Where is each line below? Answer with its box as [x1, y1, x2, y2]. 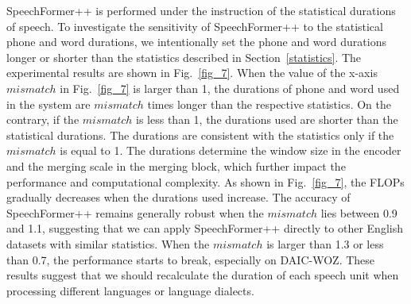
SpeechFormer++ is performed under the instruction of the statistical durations [6, 2, 396, 18]
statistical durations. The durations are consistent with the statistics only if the [6, 126, 394, 143]
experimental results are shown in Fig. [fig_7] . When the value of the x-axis [6, 64, 378, 81]
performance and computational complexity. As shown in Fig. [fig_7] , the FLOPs [6, 173, 405, 190]
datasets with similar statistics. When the [6, 235, 210, 252]
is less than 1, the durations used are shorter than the [136, 111, 398, 128]
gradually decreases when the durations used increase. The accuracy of [6, 189, 351, 206]
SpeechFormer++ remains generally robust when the [6, 204, 264, 221]
